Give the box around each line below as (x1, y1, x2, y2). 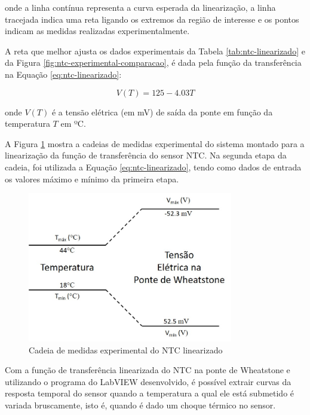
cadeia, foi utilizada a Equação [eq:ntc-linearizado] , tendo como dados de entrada (5, 160, 302, 173)
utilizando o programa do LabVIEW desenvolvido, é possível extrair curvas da (5, 375, 291, 387)
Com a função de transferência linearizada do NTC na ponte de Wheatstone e (5, 364, 290, 376)
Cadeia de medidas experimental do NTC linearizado (29, 343, 223, 356)
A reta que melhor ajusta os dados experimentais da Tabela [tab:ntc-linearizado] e (5, 44, 305, 57)
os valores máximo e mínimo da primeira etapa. (5, 172, 179, 185)
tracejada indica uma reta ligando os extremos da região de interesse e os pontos (5, 13, 299, 25)
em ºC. (60, 117, 86, 130)
